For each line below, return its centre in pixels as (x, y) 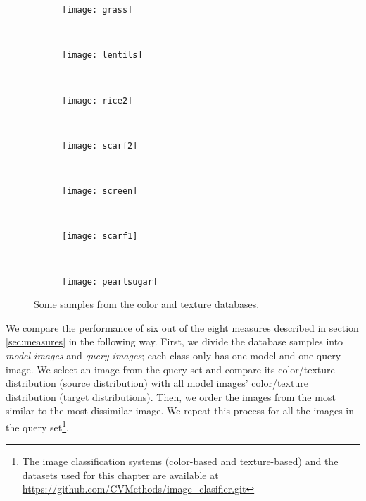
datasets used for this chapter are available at (120, 475)
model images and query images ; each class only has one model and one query (173, 355)
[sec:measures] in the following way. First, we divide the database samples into (175, 341)
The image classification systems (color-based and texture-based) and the (180, 461)
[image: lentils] (102, 55)
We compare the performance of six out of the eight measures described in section (182, 327)
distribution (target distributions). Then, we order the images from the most (171, 396)
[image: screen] (100, 191)
